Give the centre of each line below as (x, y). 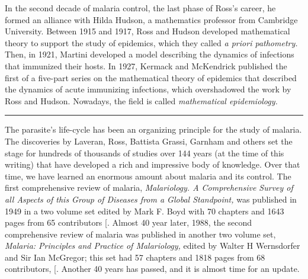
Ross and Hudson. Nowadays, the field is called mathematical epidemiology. (141, 100)
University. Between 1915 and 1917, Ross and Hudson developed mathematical (147, 31)
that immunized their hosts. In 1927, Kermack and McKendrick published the (146, 65)
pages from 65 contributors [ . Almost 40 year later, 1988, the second (129, 222)
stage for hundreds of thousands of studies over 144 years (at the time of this (145, 153)
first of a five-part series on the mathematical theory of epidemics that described (151, 77)
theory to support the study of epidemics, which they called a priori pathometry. (151, 42)
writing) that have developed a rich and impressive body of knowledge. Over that (153, 164)
